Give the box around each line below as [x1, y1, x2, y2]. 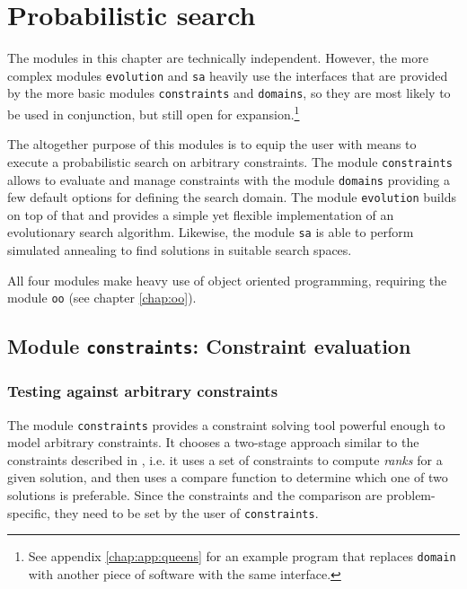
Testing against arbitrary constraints [7, 380, 278, 402]
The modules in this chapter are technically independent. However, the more [7, 48, 428, 67]
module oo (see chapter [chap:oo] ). [7, 288, 197, 307]
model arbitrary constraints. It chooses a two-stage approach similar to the [7, 433, 419, 452]
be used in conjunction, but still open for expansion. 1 [7, 102, 300, 123]
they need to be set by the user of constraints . [54, 503, 319, 522]
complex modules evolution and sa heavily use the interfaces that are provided [7, 66, 448, 84]
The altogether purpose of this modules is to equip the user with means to [7, 135, 417, 154]
